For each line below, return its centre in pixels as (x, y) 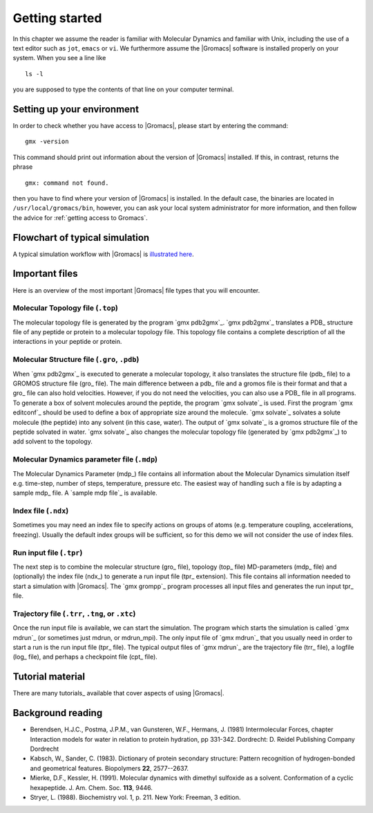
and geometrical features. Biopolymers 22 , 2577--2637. (109, 768)
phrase (23, 167)
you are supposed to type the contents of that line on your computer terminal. (123, 89)
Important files (46, 274)
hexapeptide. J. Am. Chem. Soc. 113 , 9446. (92, 787)
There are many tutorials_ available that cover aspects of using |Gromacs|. (118, 693)
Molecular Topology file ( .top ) (66, 308)
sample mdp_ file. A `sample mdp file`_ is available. (85, 493)
